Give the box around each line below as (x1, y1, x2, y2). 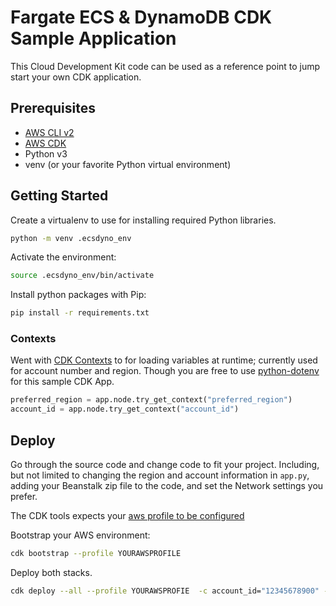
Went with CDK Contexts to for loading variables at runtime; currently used (10, 354, 318, 366)
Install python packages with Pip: (10, 289, 147, 301)
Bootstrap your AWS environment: (10, 529, 151, 541)
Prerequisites (10, 100, 96, 117)
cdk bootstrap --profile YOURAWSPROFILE (10, 549, 182, 559)
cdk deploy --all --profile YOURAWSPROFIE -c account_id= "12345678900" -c (10, 586, 333, 596)
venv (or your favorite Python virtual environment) (24, 158, 232, 170)
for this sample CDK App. (10, 376, 115, 388)
